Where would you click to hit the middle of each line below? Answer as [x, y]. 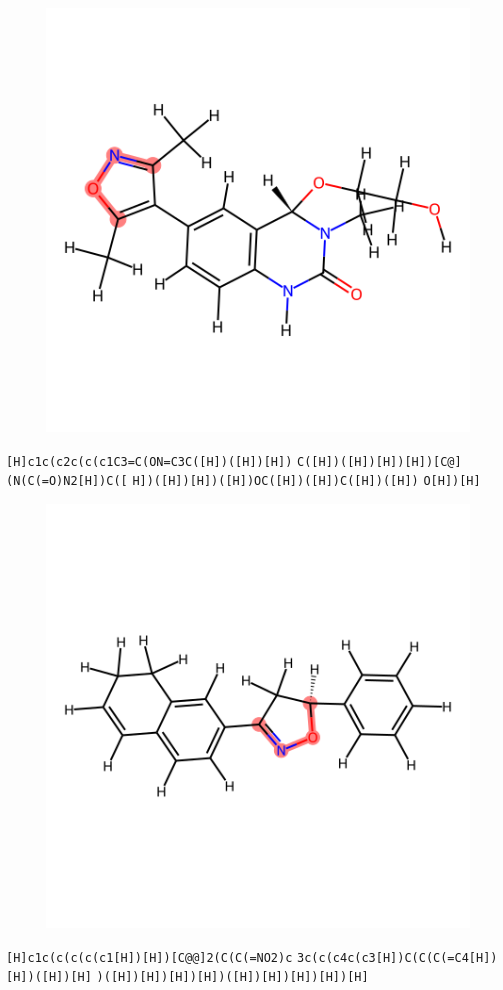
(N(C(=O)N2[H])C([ [67, 481]
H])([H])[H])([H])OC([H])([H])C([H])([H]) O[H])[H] [306, 481]
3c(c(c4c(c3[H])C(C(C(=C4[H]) [397, 957]
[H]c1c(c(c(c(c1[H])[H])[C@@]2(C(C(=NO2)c [149, 957]
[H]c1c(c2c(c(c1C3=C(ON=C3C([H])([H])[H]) [149, 461]
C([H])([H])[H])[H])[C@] [379, 461]
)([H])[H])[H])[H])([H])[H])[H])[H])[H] [232, 977]
